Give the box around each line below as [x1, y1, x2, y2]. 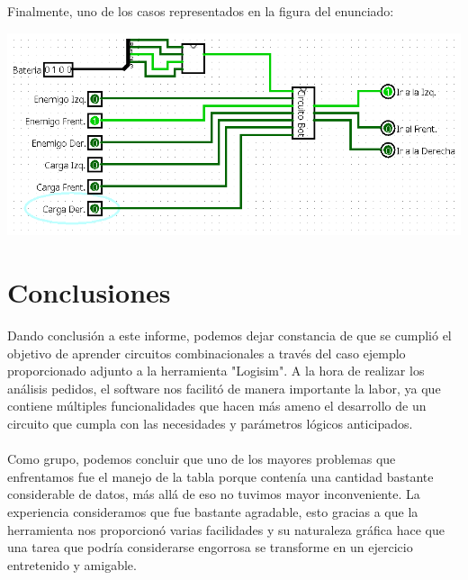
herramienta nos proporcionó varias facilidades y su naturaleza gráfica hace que [7, 520, 445, 539]
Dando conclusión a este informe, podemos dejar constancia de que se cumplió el [7, 326, 452, 345]
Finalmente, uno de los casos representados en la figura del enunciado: [7, 2, 394, 20]
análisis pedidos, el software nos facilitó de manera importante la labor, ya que [7, 378, 441, 397]
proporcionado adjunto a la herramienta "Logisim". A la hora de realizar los [7, 361, 425, 380]
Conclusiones [7, 274, 171, 311]
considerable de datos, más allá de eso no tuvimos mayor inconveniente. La [7, 485, 420, 503]
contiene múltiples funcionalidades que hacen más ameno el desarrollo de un [7, 396, 427, 415]
